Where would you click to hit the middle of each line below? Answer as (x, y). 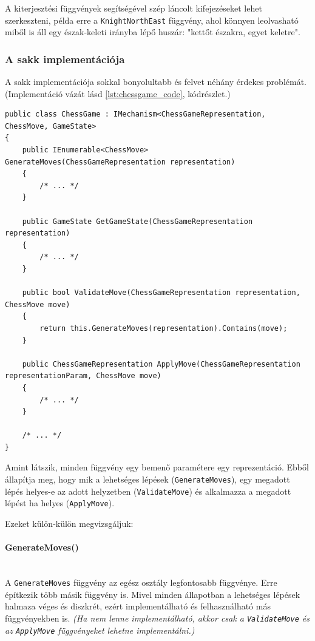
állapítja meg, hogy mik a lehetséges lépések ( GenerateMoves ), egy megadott (147, 479)
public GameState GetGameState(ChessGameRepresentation (137, 221)
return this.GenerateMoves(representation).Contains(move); (164, 328)
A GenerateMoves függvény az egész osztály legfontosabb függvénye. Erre (141, 582)
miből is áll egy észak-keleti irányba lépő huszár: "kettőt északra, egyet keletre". (153, 32)
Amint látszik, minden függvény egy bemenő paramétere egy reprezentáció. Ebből (157, 467)
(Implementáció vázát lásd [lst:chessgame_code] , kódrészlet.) (118, 93)
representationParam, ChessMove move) (83, 376)
